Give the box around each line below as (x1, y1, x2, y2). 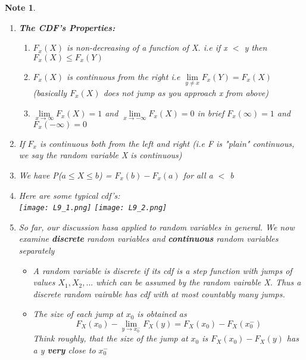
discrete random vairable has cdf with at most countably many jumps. (33, 287, 285, 300)
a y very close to (33, 343, 96, 356)
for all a (183, 169, 213, 181)
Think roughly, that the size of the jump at (33, 332, 188, 344)
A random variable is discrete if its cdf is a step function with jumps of (33, 264, 292, 276)
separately (18, 244, 55, 257)
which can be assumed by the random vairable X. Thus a (96, 276, 301, 288)
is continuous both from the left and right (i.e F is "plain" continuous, (39, 137, 295, 149)
